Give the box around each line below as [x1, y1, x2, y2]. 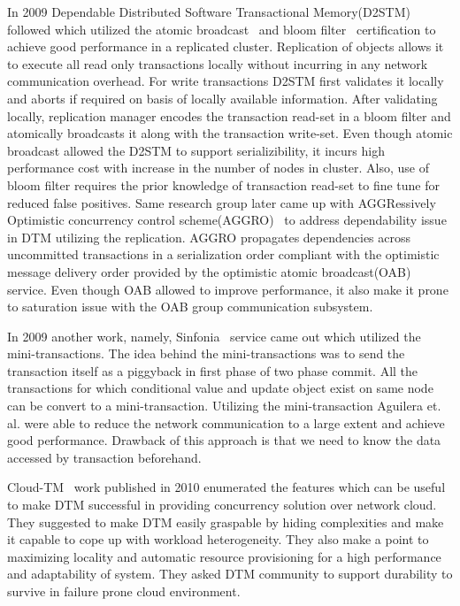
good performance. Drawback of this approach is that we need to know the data [7, 431, 441, 449]
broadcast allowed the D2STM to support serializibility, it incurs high [7, 141, 385, 159]
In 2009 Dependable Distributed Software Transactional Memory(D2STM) [7, 3, 410, 20]
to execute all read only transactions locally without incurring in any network [7, 54, 428, 73]
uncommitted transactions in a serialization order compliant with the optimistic [7, 245, 440, 264]
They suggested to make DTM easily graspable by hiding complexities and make [7, 512, 444, 531]
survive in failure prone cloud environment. [7, 582, 241, 600]
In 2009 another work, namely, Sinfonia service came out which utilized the [7, 326, 421, 345]
